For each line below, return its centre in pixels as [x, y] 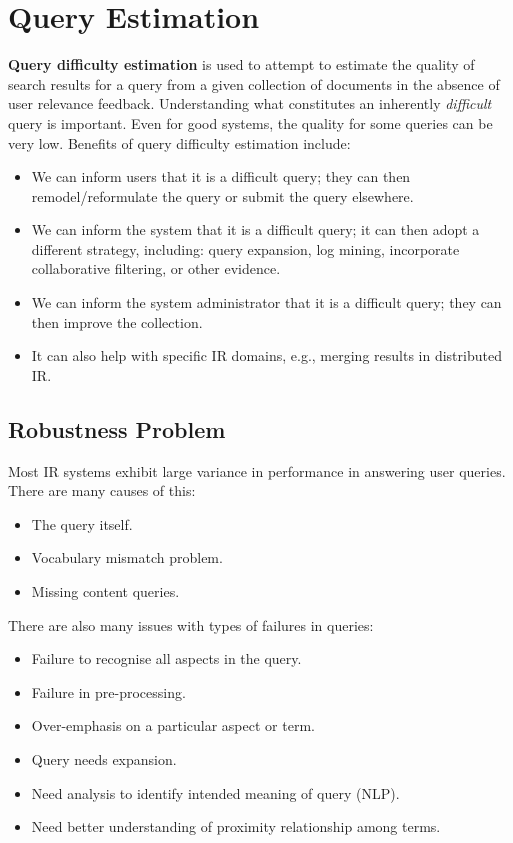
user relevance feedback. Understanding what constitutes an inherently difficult [250, 103]
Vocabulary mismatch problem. [127, 557]
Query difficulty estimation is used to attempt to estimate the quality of [241, 64]
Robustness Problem [117, 428]
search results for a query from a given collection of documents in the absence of [254, 83]
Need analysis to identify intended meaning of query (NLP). [215, 792]
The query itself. [82, 523]
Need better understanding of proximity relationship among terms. [236, 826]
